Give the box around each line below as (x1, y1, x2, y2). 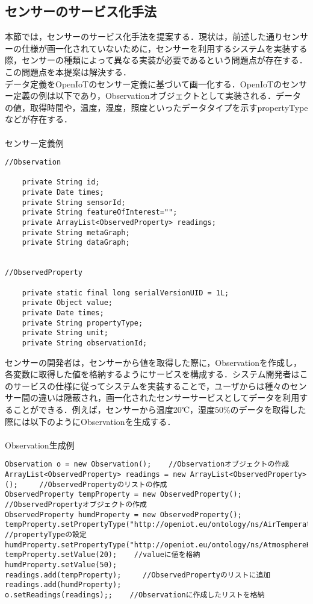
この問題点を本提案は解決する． (5, 65, 131, 78)
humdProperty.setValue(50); (5, 560, 117, 569)
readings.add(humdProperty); (5, 580, 122, 590)
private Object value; (22, 298, 113, 307)
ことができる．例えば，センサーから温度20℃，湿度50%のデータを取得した (13, 403, 306, 415)
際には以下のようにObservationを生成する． (5, 415, 176, 427)
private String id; (22, 178, 100, 187)
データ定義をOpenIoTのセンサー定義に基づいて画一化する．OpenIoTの (5, 77, 282, 90)
